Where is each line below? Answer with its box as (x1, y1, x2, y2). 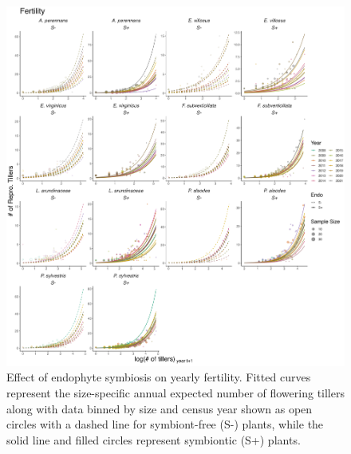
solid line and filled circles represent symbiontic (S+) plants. (6, 431, 301, 448)
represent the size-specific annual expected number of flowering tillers (6, 385, 345, 401)
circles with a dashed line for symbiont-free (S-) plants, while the (6, 416, 324, 432)
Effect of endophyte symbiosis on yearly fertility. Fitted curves (6, 369, 311, 385)
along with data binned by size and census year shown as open (6, 400, 313, 416)
